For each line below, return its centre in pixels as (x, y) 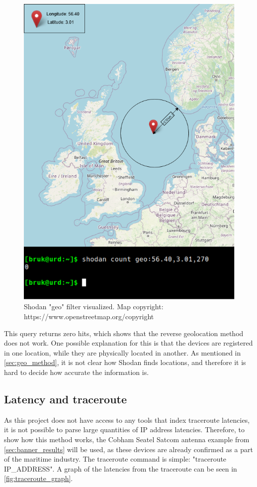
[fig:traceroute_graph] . (39, 478)
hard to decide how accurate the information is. (77, 372)
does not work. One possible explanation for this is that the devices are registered (128, 343)
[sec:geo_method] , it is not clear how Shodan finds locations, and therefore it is (125, 362)
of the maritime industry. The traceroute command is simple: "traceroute (115, 459)
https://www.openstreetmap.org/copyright (89, 316)
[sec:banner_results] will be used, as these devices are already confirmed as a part (128, 449)
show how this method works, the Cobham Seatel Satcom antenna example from (127, 439)
